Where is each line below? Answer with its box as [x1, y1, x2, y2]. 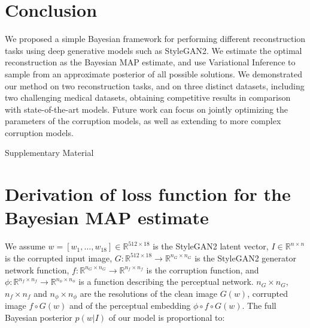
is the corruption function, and [146, 263, 259, 276]
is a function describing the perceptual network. [78, 275, 254, 288]
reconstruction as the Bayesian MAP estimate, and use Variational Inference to [5, 56, 296, 68]
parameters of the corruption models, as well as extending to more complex [5, 115, 281, 127]
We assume [5, 240, 45, 252]
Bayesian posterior [5, 311, 72, 323]
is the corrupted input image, [5, 251, 113, 264]
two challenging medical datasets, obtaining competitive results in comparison [5, 91, 291, 104]
